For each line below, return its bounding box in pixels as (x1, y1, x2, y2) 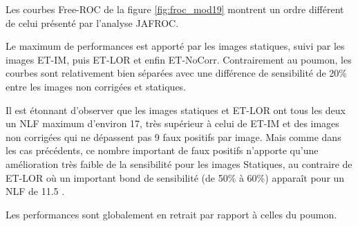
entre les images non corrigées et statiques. (6, 79, 187, 93)
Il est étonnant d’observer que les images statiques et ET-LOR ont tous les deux (6, 102, 346, 117)
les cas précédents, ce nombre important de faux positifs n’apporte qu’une (6, 143, 319, 158)
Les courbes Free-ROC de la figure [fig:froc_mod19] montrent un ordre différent (6, 2, 344, 16)
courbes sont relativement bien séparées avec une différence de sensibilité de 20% (6, 66, 348, 80)
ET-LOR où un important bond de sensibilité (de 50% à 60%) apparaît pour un (6, 170, 345, 185)
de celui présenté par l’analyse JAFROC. (6, 15, 179, 30)
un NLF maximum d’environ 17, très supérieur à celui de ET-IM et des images (6, 116, 339, 131)
